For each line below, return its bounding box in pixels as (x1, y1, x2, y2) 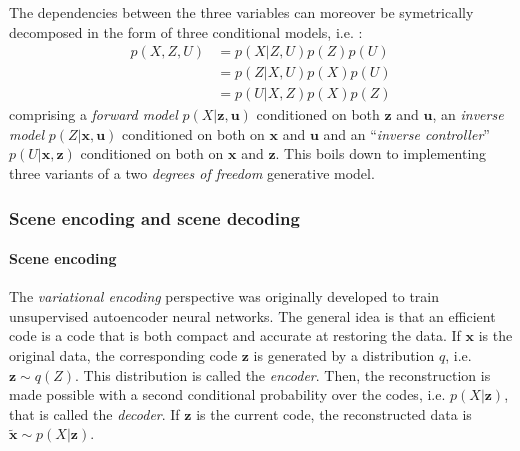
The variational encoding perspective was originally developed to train (9, 286, 440, 307)
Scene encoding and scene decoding (9, 205, 300, 230)
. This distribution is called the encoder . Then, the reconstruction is (75, 364, 491, 385)
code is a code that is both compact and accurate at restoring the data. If (9, 325, 461, 346)
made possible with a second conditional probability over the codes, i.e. (9, 384, 446, 405)
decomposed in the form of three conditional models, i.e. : (9, 21, 363, 42)
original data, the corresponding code (9, 345, 238, 366)
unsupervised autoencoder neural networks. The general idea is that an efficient (9, 305, 496, 326)
